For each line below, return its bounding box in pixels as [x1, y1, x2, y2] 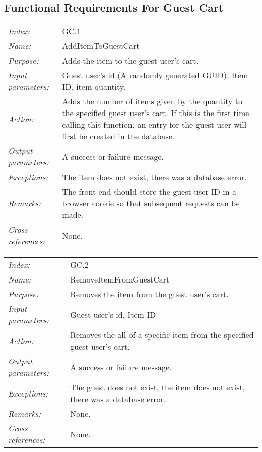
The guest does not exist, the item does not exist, [70, 381, 245, 393]
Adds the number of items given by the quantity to [62, 95, 242, 107]
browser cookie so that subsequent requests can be [62, 197, 240, 209]
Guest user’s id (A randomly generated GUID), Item [62, 69, 248, 81]
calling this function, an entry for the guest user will [62, 119, 247, 131]
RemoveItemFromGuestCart [70, 273, 170, 286]
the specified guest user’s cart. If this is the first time [62, 107, 249, 119]
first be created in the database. [62, 130, 175, 142]
